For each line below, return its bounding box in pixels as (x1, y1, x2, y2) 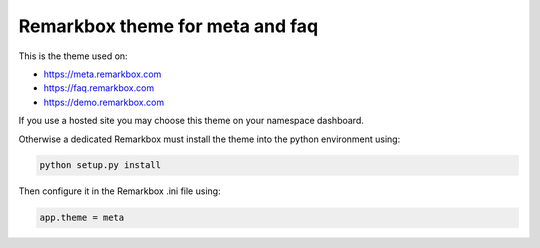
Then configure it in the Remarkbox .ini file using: (18, 185, 221, 197)
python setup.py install (39, 160, 162, 171)
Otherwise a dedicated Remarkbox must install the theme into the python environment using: (18, 133, 401, 145)
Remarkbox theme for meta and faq (18, 15, 319, 37)
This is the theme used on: (18, 50, 129, 62)
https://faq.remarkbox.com (43, 82, 155, 94)
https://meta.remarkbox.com (43, 68, 162, 80)
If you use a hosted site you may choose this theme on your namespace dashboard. (18, 115, 365, 127)
